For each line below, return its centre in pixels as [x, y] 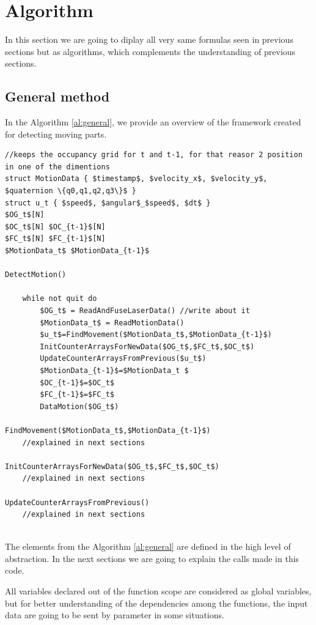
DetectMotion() [36, 275]
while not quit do [60, 299]
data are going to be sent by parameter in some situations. [115, 615]
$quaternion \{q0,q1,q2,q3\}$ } [71, 191]
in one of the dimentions [57, 167]
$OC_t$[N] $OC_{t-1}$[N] [55, 227]
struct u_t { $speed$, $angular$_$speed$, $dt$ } [108, 203]
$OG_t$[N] [25, 215]
